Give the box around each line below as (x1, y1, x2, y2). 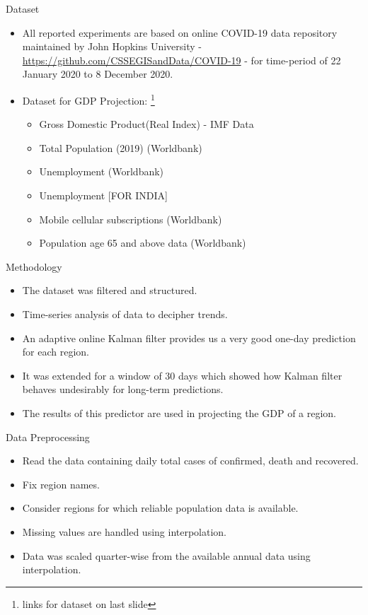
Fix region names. (22, 476, 100, 491)
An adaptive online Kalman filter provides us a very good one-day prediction (22, 330, 356, 345)
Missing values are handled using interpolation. (22, 524, 226, 539)
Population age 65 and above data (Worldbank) (39, 235, 246, 250)
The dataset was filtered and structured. (22, 283, 197, 298)
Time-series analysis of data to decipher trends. (22, 306, 228, 321)
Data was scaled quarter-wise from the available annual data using (22, 548, 311, 563)
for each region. (22, 344, 89, 359)
